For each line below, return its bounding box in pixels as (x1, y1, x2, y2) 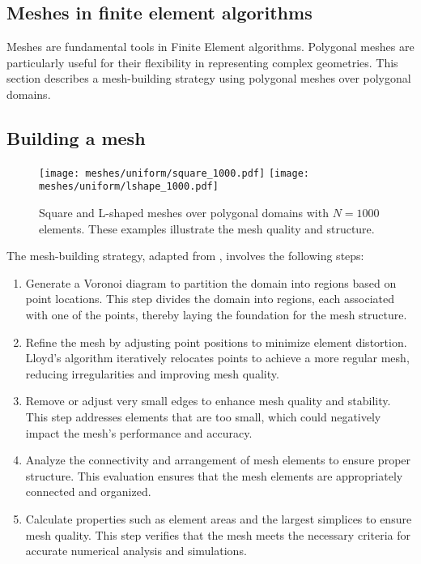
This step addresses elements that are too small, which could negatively (25, 408, 381, 425)
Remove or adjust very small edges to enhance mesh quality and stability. (25, 392, 391, 409)
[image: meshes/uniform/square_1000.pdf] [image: (39, 167, 309, 179)
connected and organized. (25, 483, 151, 500)
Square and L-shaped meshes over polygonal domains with (39, 204, 329, 221)
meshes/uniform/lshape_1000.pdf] (39, 181, 219, 193)
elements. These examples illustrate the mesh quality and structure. (39, 220, 375, 237)
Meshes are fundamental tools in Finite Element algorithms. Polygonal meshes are (6, 38, 415, 55)
